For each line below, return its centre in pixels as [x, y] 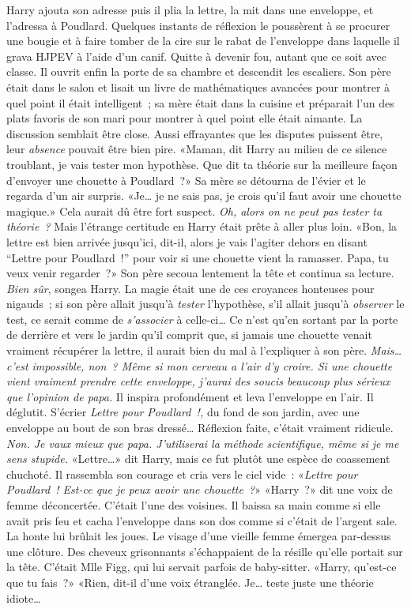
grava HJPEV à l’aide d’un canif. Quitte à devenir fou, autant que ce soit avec [197, 56]
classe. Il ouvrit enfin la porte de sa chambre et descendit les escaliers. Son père [199, 71]
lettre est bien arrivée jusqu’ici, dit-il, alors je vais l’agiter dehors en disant [187, 241]
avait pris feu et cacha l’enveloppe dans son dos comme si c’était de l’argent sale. [202, 520]
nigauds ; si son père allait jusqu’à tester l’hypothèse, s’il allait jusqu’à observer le [205, 304]
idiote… [24, 598]
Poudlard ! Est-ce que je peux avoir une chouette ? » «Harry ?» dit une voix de [200, 489]
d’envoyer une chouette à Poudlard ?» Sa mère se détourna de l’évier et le [186, 180]
